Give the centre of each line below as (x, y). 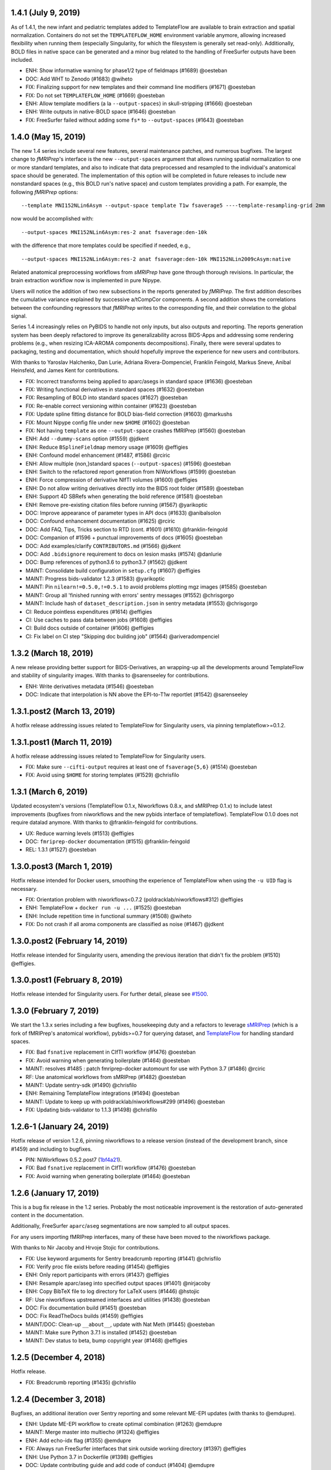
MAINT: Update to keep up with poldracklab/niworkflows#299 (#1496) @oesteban (125, 1101)
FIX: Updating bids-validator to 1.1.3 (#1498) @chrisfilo (91, 1110)
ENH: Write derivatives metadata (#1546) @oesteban (90, 686)
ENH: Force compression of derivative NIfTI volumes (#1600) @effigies (112, 480)
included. (22, 60)
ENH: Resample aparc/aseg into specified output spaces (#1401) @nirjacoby (118, 1283)
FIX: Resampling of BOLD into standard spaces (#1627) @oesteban (107, 397)
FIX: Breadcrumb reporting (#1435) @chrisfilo (81, 1382)
